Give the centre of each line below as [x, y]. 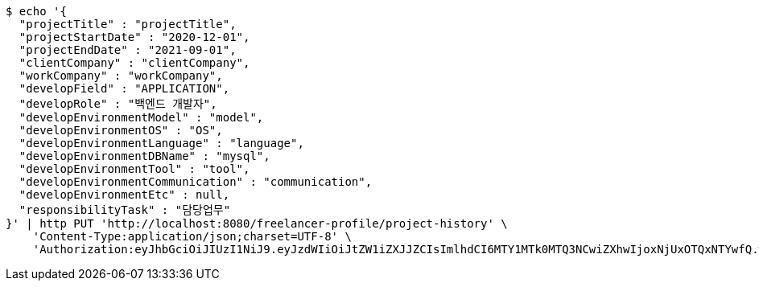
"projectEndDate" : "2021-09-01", [128, 50]
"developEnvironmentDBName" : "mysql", [144, 156]
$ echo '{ [36, 11]
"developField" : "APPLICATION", [124, 88]
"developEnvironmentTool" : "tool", [134, 169]
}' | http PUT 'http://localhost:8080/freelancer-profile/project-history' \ [257, 223]
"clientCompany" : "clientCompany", [134, 63]
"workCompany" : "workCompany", [121, 76]
